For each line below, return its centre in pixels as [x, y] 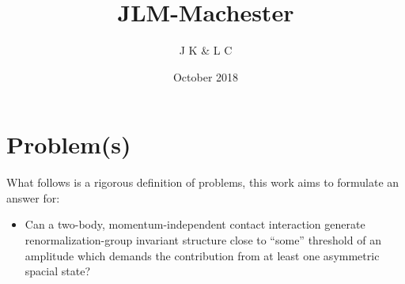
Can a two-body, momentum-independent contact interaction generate [195, 224]
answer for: [33, 197]
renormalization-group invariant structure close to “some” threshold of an [203, 240]
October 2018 [206, 76]
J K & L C [206, 50]
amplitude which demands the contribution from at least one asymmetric [202, 255]
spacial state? [57, 271]
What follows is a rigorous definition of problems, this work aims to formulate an [203, 182]
